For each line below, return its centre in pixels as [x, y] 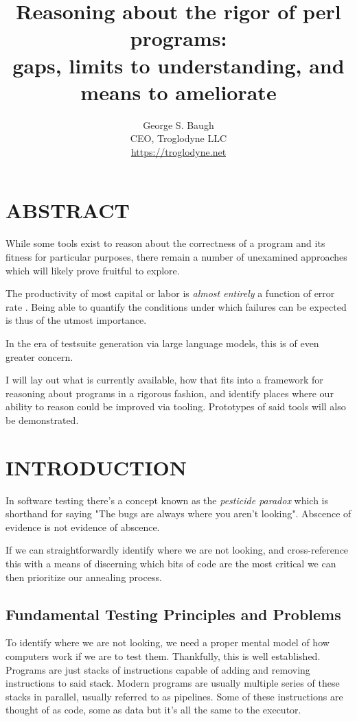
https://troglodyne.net [178, 151]
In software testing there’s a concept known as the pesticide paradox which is [167, 500]
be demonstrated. [42, 419]
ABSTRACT [68, 210]
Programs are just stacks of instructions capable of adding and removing [158, 669]
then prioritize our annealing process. [84, 577]
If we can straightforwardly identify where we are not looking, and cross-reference [177, 550]
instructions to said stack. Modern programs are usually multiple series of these [173, 683]
